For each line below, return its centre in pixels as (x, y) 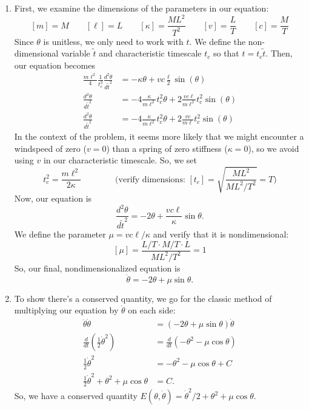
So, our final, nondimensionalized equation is (97, 268)
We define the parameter (60, 234)
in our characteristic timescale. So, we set (120, 160)
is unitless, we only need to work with (113, 41)
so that (226, 53)
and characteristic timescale (150, 53)
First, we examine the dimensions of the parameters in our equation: (141, 8)
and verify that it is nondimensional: (221, 234)
